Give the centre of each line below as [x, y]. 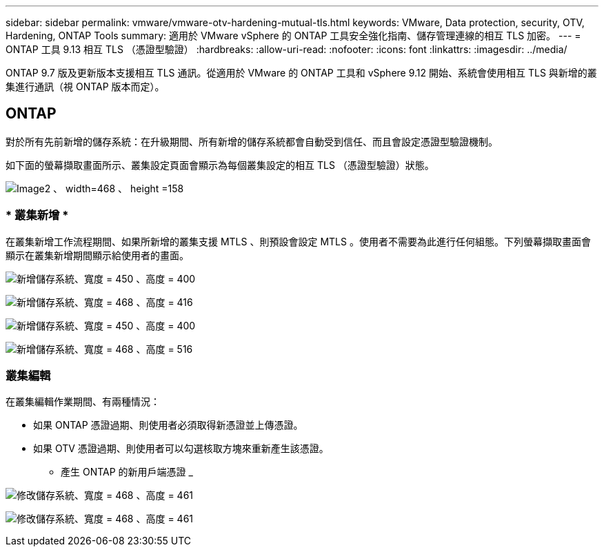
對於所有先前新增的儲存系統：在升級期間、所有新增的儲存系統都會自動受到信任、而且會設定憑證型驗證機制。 [252, 141]
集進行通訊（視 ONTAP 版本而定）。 [85, 86]
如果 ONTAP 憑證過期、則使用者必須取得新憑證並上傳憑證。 [168, 425]
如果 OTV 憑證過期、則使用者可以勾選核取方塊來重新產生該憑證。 [181, 449]
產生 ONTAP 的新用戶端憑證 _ [127, 472]
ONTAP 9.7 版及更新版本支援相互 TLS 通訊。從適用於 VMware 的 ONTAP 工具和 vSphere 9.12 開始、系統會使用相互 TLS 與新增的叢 [301, 73]
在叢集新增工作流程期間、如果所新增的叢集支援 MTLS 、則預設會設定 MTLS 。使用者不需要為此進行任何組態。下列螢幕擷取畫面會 [298, 241]
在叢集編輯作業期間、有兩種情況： [83, 402]
